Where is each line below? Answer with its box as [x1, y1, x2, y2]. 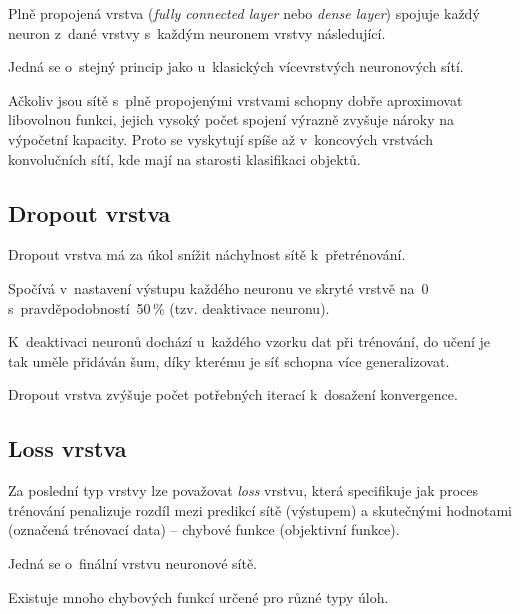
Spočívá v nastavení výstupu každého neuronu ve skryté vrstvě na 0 [8, 277, 429, 298]
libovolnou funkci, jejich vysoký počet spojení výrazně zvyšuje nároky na [8, 109, 455, 130]
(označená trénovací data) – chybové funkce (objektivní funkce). [8, 519, 400, 540]
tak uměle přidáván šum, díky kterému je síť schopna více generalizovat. [8, 350, 450, 371]
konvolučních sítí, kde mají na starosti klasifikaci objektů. [8, 148, 361, 169]
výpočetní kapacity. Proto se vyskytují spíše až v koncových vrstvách [8, 128, 433, 149]
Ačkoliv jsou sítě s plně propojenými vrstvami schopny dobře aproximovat [8, 89, 463, 110]
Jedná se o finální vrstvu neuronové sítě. [8, 552, 258, 573]
